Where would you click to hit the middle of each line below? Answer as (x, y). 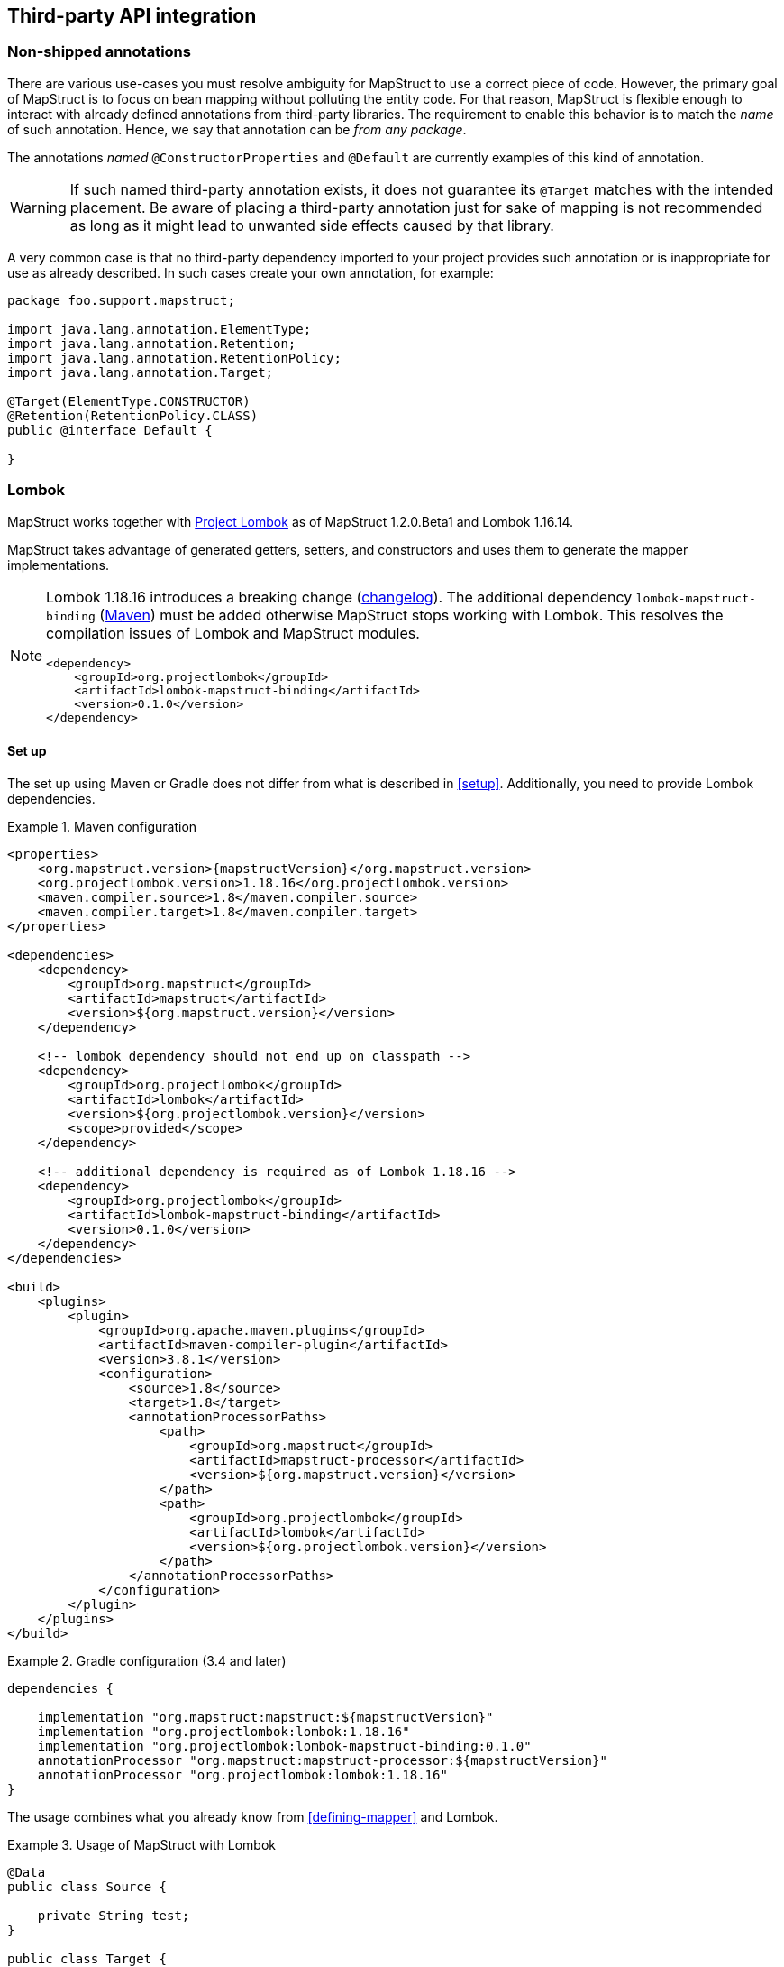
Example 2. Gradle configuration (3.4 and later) (147, 1660)
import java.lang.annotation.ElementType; (160, 329)
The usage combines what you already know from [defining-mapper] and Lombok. (253, 1816)
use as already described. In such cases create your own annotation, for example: (251, 272)
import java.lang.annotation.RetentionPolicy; (174, 358)
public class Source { (87, 1886)
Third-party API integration (132, 16)
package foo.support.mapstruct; (121, 300)
